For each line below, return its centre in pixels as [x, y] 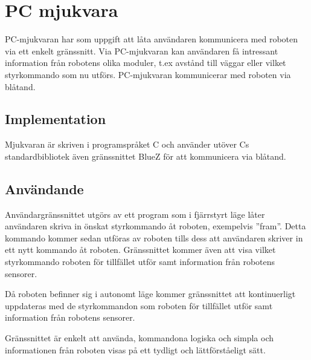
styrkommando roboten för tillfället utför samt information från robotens [140, 262]
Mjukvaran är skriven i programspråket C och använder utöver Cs [127, 144]
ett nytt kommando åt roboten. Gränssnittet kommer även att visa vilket [140, 250]
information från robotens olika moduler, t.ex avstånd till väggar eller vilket [146, 63]
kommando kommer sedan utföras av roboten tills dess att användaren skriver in [154, 237]
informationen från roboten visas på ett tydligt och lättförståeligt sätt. [135, 349]
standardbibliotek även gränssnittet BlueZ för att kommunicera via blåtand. [146, 156]
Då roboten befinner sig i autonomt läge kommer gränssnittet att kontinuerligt [150, 294]
